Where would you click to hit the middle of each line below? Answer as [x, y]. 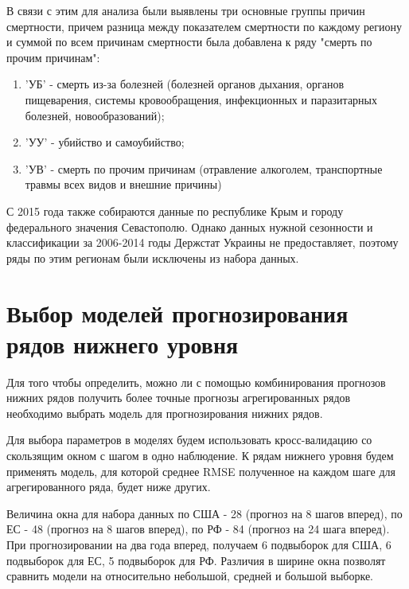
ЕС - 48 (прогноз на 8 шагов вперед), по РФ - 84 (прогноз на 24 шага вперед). [198, 529]
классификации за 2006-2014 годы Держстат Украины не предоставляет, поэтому [203, 242]
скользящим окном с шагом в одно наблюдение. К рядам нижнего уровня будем [200, 455]
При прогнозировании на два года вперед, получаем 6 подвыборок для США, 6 [199, 544]
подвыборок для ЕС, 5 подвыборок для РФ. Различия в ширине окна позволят [196, 560]
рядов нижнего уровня [123, 343]
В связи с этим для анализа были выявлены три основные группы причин [186, 10]
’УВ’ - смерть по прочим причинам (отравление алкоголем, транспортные [204, 168]
